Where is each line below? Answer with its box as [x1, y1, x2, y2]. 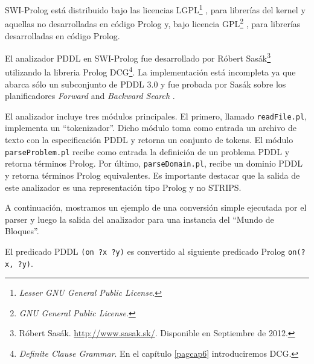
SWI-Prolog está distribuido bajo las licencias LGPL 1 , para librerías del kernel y [5, 2, 306, 16]
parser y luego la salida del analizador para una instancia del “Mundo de [5, 212, 274, 225]
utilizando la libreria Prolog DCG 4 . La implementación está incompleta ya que [5, 64, 296, 78]
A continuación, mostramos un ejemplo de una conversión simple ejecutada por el [5, 201, 307, 214]
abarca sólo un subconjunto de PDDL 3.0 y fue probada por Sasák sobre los [5, 77, 286, 90]
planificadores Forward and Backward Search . [5, 89, 175, 102]
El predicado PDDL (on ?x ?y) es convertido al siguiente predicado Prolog [5, 244, 286, 257]
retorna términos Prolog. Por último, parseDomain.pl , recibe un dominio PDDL [5, 157, 303, 170]
